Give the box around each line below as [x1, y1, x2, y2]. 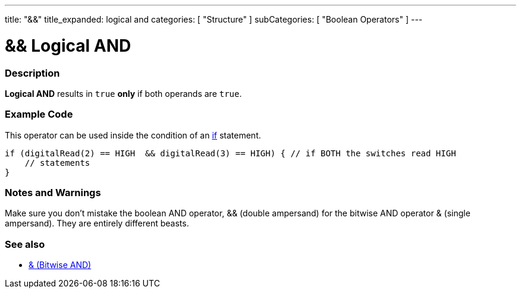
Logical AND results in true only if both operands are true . [5, 88, 242, 99]
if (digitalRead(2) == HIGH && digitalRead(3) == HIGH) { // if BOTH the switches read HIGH [5, 148, 456, 158]
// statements [24, 157, 90, 168]
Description [5, 67, 60, 79]
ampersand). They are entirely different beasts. [5, 218, 189, 229]
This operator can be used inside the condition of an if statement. [5, 130, 261, 140]
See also [5, 238, 45, 250]
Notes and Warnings [5, 187, 101, 199]
